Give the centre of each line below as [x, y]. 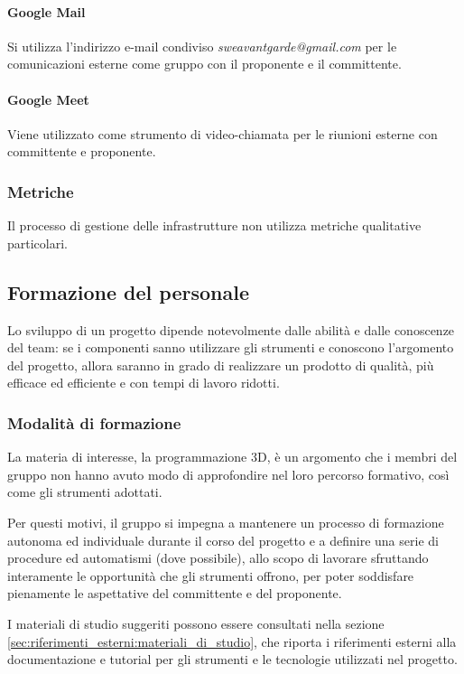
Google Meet [48, 99]
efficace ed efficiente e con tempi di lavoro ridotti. [144, 383]
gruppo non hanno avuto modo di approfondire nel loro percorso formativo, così [228, 474]
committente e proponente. [82, 151]
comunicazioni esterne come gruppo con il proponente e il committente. [204, 64]
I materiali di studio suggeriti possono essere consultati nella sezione [196, 623]
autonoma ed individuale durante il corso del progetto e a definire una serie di [223, 540]
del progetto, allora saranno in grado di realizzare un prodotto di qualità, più [221, 365]
